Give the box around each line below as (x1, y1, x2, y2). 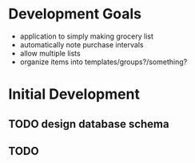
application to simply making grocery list (19, 31, 154, 41)
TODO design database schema (8, 117, 169, 131)
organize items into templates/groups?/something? (19, 57, 188, 67)
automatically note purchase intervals (19, 39, 144, 49)
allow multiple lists (19, 48, 82, 58)
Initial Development (8, 85, 140, 104)
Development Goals (8, 5, 142, 23)
